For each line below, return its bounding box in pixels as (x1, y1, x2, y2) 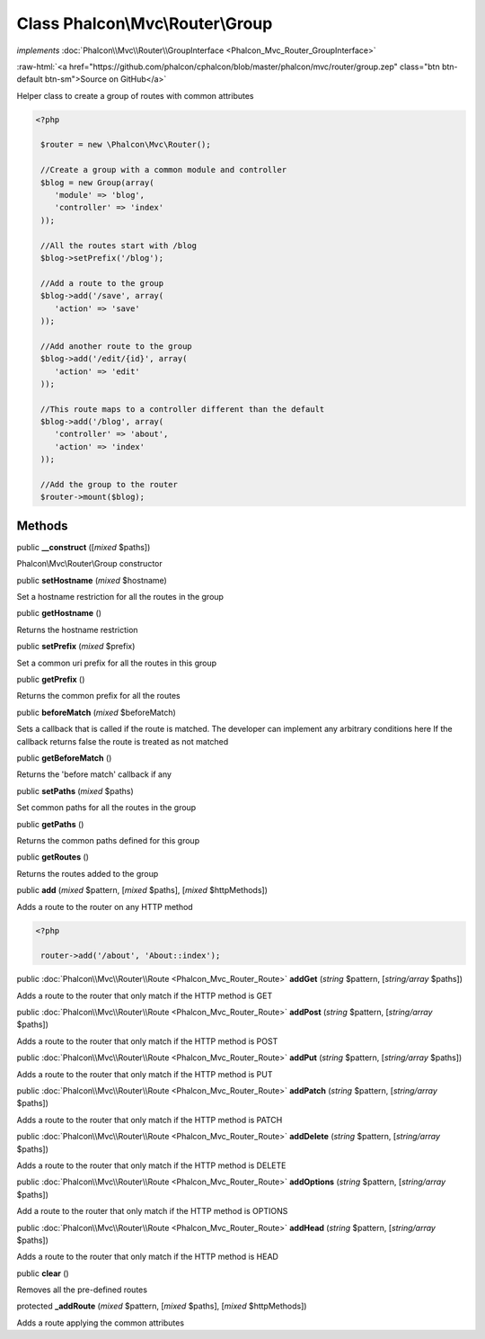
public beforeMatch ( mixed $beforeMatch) (16, 707, 177, 718)
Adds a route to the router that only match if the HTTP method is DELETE (16, 1160, 287, 1171)
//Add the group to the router (40, 479, 179, 490)
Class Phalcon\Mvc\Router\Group (16, 13, 273, 33)
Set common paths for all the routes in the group (16, 802, 197, 813)
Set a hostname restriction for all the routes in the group (16, 592, 225, 603)
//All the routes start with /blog (40, 240, 198, 251)
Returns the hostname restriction (16, 624, 138, 635)
